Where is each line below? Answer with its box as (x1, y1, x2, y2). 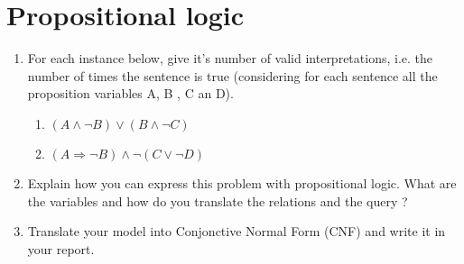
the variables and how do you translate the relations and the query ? (27, 191, 408, 210)
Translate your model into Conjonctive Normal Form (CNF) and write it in (27, 222, 446, 241)
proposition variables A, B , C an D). (27, 84, 234, 103)
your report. (27, 239, 95, 258)
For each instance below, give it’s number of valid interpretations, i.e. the (27, 49, 432, 68)
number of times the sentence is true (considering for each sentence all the (27, 66, 438, 85)
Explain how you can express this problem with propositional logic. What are (27, 173, 457, 192)
